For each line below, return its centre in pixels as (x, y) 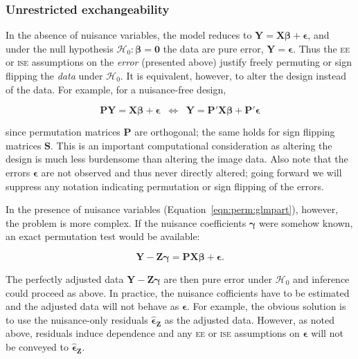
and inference (321, 278)
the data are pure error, (213, 48)
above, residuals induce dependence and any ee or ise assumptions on (153, 333)
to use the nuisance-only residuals (77, 319)
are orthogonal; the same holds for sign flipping (235, 132)
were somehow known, (306, 222)
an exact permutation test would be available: (103, 236)
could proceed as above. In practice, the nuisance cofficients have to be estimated (178, 292)
